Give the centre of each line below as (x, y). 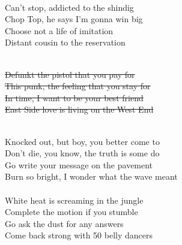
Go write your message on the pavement (79, 164)
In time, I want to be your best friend (74, 97)
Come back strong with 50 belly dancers (79, 235)
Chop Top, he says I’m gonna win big (74, 19)
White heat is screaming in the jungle (74, 200)
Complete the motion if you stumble (71, 212)
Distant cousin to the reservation (65, 42)
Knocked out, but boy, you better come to (82, 141)
